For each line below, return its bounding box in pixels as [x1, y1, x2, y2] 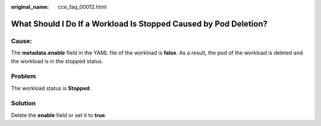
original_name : [11, 4, 49, 10]
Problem [11, 72, 36, 80]
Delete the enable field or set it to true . [11, 111, 107, 118]
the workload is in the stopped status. [11, 57, 103, 64]
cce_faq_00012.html [58, 4, 107, 10]
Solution [11, 99, 36, 108]
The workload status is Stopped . [11, 85, 92, 92]
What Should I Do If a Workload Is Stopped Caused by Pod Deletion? [11, 18, 267, 29]
